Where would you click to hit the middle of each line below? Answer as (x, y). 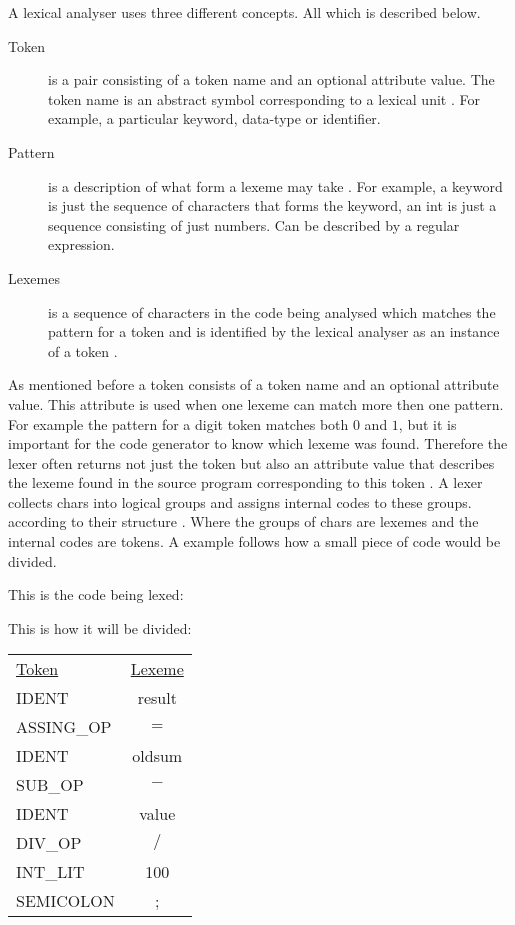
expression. (81, 244)
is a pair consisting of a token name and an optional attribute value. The (271, 79)
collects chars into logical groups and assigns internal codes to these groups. (240, 501)
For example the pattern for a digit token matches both (178, 423)
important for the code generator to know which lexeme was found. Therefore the (258, 443)
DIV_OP (49, 843)
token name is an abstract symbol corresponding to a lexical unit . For (264, 98)
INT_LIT (50, 872)
